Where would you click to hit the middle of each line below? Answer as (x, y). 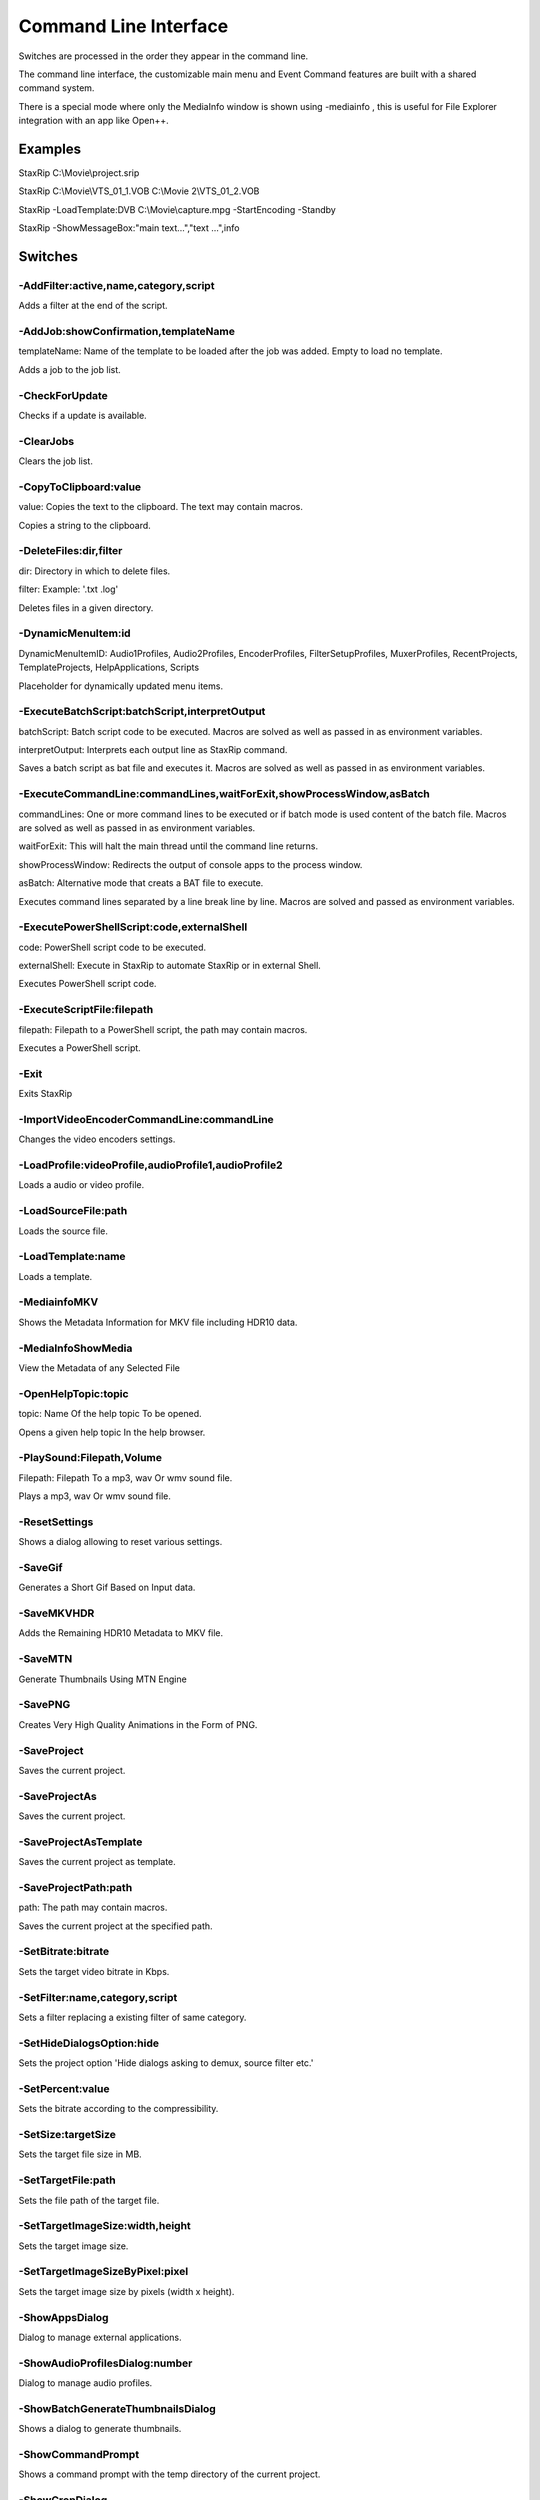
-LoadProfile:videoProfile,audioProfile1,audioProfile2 (150, 1165)
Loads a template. (55, 1276)
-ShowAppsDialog (63, 2317)
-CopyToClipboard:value (80, 487)
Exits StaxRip (45, 1094)
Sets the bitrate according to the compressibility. (118, 2109)
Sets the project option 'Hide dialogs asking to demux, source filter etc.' (166, 2063)
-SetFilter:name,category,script (98, 1997)
